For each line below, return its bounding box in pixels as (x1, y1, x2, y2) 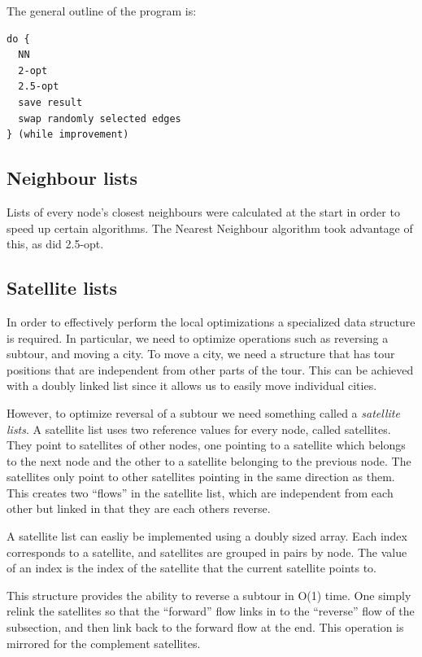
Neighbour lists (7, 165, 137, 191)
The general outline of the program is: (7, 2, 197, 19)
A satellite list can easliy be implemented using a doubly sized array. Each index (7, 528, 407, 545)
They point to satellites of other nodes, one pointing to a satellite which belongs (7, 436, 406, 453)
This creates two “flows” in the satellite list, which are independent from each (7, 484, 394, 501)
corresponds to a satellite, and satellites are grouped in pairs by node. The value (7, 543, 407, 560)
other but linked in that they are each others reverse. (7, 500, 271, 517)
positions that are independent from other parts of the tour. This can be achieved (7, 361, 414, 378)
